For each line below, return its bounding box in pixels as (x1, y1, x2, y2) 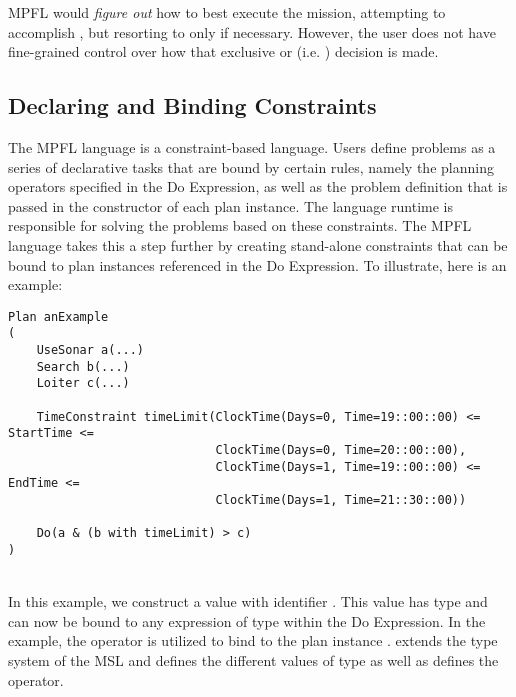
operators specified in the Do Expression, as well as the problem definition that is (8, 176, 508, 197)
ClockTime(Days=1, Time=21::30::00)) (215, 492, 467, 507)
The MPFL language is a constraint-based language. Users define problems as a (8, 136, 496, 157)
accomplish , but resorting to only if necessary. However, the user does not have (8, 21, 496, 42)
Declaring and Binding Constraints (8, 90, 377, 121)
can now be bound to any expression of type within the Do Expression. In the (8, 610, 486, 631)
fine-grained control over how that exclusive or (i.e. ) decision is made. (8, 41, 439, 62)
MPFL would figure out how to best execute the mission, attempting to (8, 2, 446, 22)
